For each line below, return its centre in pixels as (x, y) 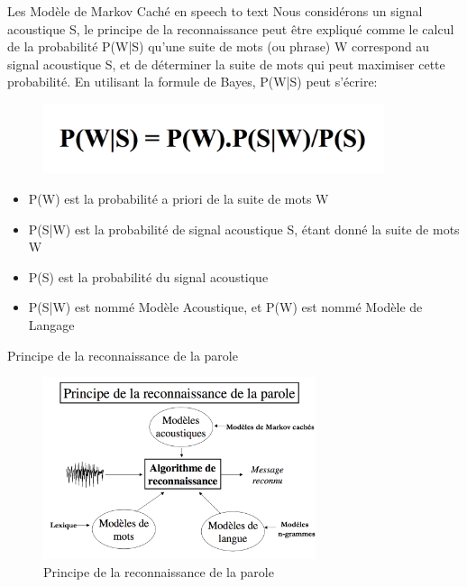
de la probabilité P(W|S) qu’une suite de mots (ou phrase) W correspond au (219, 46)
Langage (51, 325)
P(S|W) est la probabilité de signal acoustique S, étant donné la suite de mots (244, 229)
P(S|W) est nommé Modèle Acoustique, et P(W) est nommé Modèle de (225, 307)
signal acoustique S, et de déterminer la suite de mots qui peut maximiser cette (226, 64)
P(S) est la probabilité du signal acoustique (148, 276)
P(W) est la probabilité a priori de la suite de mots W (179, 199)
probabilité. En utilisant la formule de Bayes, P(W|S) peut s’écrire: (192, 82)
